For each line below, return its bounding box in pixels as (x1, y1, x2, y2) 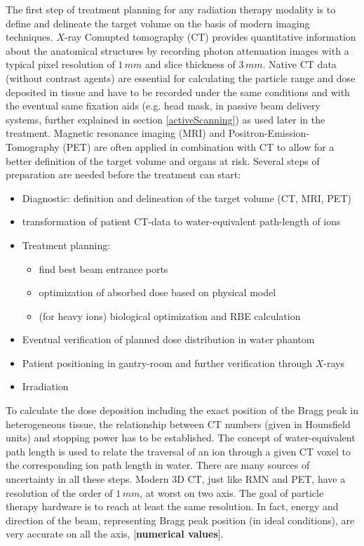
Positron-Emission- (228, 126, 310, 140)
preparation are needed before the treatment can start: (6, 167, 241, 182)
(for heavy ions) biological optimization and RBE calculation (39, 308, 301, 323)
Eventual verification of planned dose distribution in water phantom (22, 332, 315, 347)
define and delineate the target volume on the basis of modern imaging (6, 15, 310, 30)
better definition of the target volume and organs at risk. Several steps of (6, 153, 320, 168)
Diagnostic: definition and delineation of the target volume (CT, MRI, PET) (22, 190, 351, 205)
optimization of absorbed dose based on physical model (39, 285, 276, 300)
